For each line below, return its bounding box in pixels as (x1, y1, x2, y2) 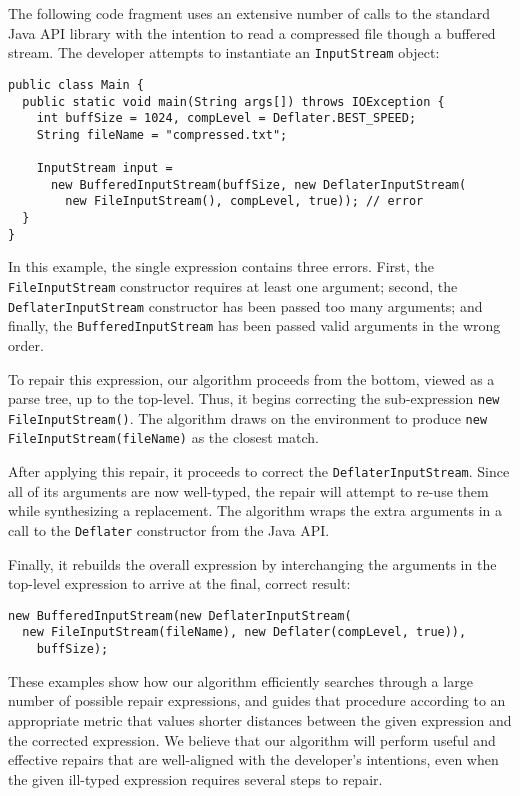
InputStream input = (36, 161, 173, 176)
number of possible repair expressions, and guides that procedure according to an (8, 690, 506, 711)
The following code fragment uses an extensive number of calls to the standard (8, 3, 490, 23)
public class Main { (8, 77, 145, 92)
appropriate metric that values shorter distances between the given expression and (8, 709, 512, 730)
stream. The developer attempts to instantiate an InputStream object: (8, 42, 440, 63)
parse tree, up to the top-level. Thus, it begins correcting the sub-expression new (8, 388, 500, 409)
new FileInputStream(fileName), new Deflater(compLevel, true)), (22, 625, 467, 640)
